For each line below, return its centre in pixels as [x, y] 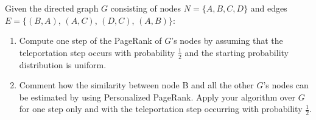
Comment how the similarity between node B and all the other [136, 85]
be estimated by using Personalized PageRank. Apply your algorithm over [157, 97]
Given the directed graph [52, 8]
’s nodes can [286, 85]
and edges [269, 8]
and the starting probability [237, 52]
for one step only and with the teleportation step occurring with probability [161, 109]
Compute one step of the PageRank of [90, 41]
